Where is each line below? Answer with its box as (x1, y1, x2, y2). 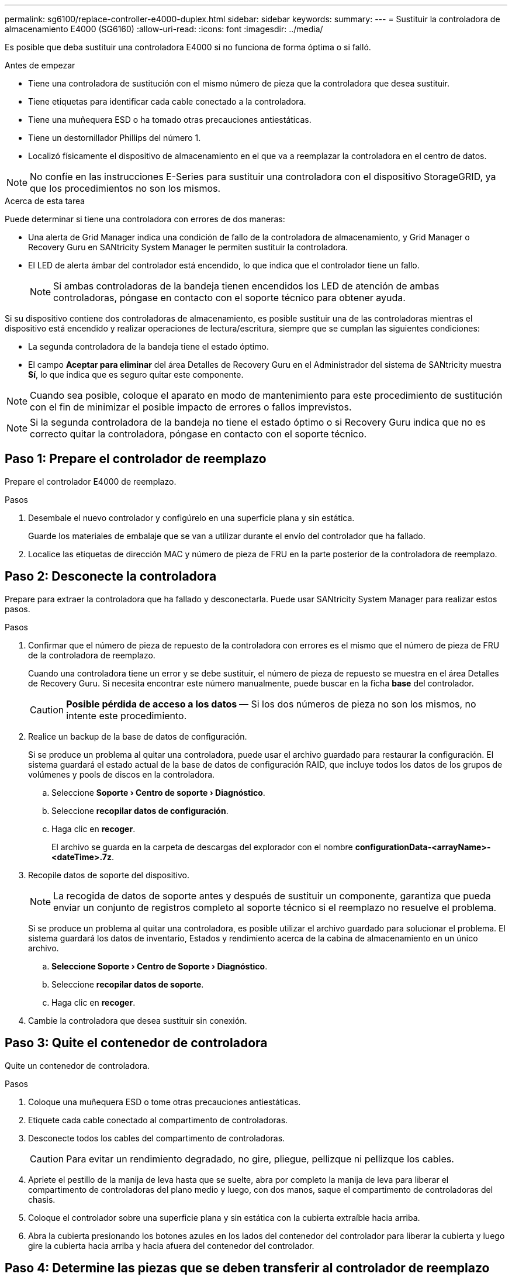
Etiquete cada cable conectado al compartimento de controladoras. (28, 1114, 288, 1125)
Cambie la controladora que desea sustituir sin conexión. (28, 1015, 247, 1026)
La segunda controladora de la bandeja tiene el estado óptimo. (28, 341, 269, 351)
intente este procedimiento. (66, 709, 187, 722)
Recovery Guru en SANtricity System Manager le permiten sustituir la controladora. (28, 242, 348, 252)
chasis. (28, 1194, 56, 1204)
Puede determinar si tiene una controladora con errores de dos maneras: (5, 214, 285, 224)
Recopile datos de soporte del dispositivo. (28, 869, 190, 880)
